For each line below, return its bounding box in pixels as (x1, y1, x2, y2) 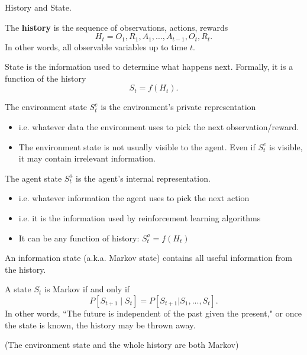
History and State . (5, 1, 72, 13)
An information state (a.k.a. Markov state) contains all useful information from (5, 251, 292, 264)
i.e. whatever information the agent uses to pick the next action (18, 192, 250, 204)
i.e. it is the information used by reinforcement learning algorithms (18, 211, 261, 224)
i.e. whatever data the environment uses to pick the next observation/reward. (18, 121, 299, 133)
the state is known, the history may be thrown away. (5, 318, 196, 331)
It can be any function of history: (18, 231, 140, 244)
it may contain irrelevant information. (18, 152, 156, 164)
